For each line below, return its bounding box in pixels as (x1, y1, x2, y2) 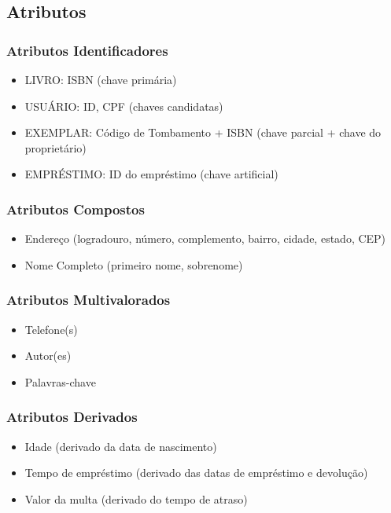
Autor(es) (24, 347, 72, 364)
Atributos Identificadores (6, 40, 168, 60)
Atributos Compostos (6, 199, 145, 218)
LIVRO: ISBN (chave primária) (24, 71, 177, 87)
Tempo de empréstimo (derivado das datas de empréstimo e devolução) (24, 464, 368, 481)
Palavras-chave (24, 373, 96, 390)
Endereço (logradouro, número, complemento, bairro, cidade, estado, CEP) (24, 230, 386, 247)
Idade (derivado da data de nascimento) (24, 438, 217, 454)
